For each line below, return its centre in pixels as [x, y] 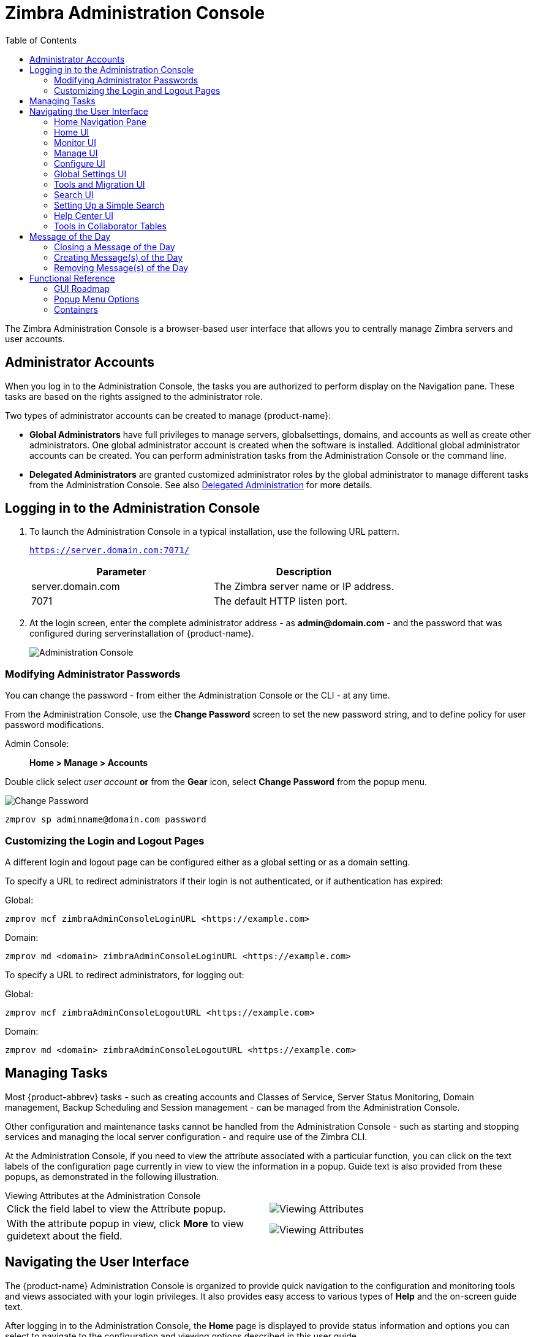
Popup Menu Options [97, 299]
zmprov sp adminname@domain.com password [106, 820]
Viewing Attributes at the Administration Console [103, 1195]
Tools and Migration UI [100, 184]
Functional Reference [72, 278]
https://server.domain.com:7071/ [110, 550]
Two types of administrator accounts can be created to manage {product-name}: [168, 415]
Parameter [121, 572]
